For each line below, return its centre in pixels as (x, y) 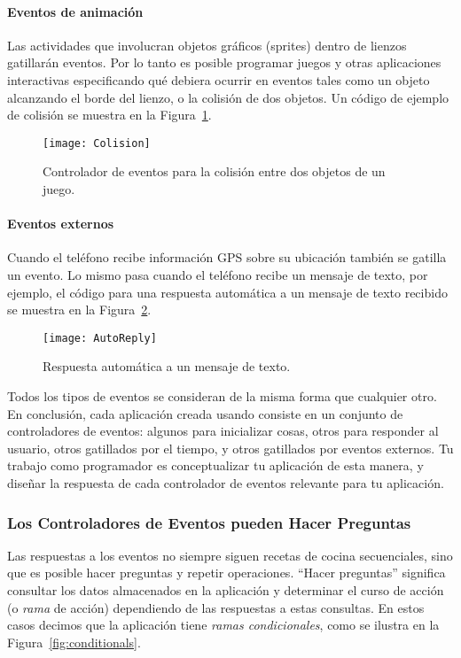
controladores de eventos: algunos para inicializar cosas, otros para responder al (223, 431)
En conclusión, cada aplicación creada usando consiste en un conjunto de (205, 413)
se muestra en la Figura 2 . (79, 310)
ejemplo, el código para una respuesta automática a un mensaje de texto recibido (227, 292)
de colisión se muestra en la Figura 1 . (109, 115)
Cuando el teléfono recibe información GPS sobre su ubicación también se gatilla (227, 257)
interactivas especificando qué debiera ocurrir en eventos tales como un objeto (219, 79)
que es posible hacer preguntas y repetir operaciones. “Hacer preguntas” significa (227, 573)
